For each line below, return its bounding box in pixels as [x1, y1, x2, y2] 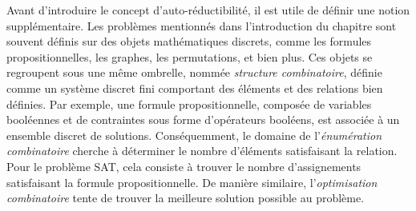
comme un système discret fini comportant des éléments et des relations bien [6, 79, 383, 96]
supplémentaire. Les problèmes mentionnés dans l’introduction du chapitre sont [6, 17, 397, 34]
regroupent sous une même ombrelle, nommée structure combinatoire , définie [6, 64, 382, 81]
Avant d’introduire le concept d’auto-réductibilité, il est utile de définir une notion [6, 2, 410, 18]
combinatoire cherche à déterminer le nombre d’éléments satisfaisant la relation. [6, 142, 398, 159]
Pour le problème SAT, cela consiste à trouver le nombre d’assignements [6, 157, 361, 174]
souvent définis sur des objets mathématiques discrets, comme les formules [6, 33, 372, 50]
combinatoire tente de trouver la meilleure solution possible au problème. [6, 189, 365, 206]
